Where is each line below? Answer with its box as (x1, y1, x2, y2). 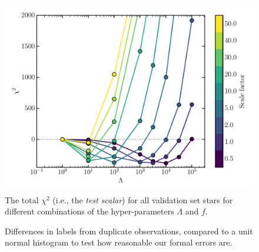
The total (5, 193, 39, 206)
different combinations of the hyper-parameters (5, 205, 174, 217)
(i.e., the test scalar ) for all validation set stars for (52, 193, 233, 206)
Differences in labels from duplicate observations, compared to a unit (5, 224, 253, 237)
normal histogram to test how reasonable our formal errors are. (5, 236, 233, 248)
